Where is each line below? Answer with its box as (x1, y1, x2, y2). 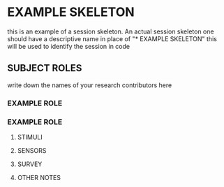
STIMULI (17, 133, 43, 141)
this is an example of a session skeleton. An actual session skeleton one (7, 27, 214, 36)
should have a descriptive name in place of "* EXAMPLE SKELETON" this (7, 34, 218, 43)
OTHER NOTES (17, 173, 61, 181)
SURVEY (17, 160, 43, 168)
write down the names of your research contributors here (7, 81, 172, 89)
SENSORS (17, 146, 47, 154)
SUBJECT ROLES (7, 62, 82, 74)
